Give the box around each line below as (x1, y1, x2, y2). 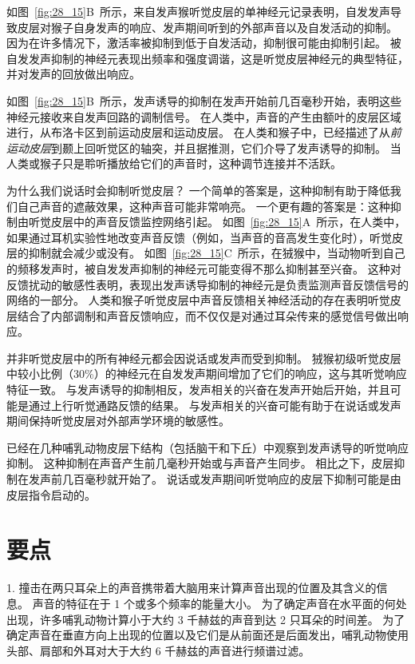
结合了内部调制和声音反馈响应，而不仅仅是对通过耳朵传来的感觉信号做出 (17, 307, 397, 324)
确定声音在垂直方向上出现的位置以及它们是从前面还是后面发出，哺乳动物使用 (6, 626, 409, 643)
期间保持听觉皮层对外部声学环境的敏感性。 (6, 412, 230, 429)
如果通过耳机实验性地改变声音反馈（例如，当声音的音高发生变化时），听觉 (6, 229, 392, 245)
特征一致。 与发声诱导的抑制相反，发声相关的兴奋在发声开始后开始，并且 (6, 381, 390, 398)
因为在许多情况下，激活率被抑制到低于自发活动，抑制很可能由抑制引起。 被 (6, 34, 401, 51)
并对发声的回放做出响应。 (6, 66, 140, 82)
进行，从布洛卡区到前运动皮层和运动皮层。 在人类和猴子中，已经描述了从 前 (6, 124, 401, 141)
